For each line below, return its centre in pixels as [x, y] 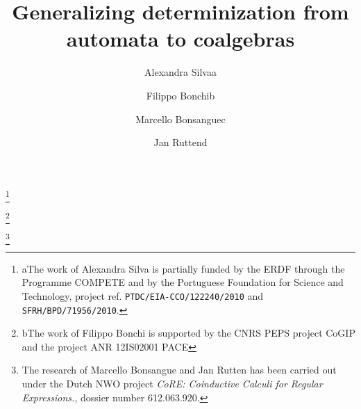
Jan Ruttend [180, 142]
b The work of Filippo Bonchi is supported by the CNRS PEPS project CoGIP [188, 333]
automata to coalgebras [180, 39]
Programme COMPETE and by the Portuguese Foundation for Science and [183, 282]
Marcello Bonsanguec [180, 119]
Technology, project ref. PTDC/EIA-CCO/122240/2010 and [143, 295]
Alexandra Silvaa [180, 72]
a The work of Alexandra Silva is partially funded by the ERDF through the [183, 268]
